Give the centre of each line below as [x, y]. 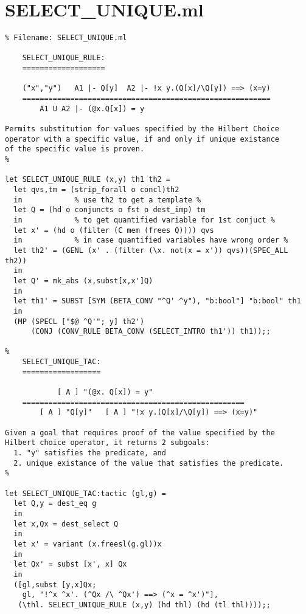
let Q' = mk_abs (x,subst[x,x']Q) [83, 281]
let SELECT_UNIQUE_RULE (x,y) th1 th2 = [88, 180]
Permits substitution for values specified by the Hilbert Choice [142, 129]
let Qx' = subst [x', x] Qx [70, 564]
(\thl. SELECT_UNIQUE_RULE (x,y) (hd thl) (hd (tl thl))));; [144, 605]
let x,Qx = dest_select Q [66, 524]
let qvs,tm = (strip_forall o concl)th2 [96, 189]
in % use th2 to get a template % [107, 200]
